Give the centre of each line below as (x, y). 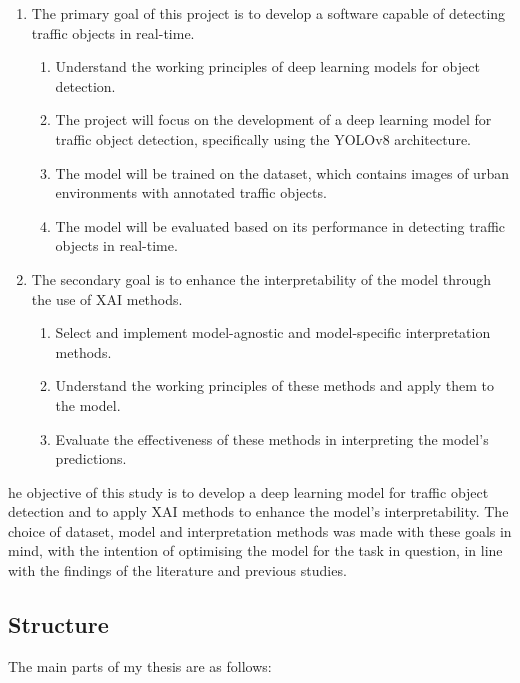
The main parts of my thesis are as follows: (140, 665)
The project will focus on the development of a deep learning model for (273, 119)
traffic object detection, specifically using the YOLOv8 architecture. (263, 138)
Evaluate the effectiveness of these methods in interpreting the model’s (272, 438)
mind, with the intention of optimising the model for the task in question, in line (255, 550)
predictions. (91, 458)
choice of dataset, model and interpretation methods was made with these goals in (260, 530)
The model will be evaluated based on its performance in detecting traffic (280, 225)
